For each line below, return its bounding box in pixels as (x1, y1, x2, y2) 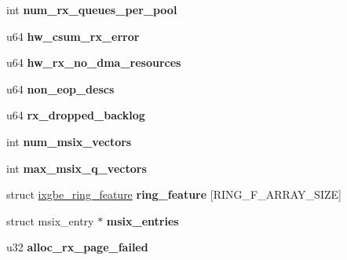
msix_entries (106, 212, 179, 229)
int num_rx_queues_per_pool (6, 2, 177, 17)
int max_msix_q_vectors (6, 159, 147, 176)
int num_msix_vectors (6, 133, 132, 149)
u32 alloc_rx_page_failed (6, 239, 148, 255)
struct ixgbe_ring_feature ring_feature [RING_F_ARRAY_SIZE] (6, 186, 342, 203)
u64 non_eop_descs (6, 80, 115, 97)
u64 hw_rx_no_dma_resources (6, 54, 181, 71)
